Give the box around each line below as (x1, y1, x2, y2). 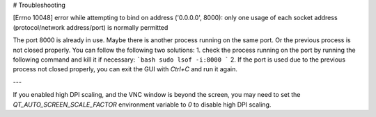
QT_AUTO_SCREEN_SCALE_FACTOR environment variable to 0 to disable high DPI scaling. (13, 100, 272, 109)
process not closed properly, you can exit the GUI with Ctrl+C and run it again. (13, 65, 238, 73)
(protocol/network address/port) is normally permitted (13, 23, 169, 31)
